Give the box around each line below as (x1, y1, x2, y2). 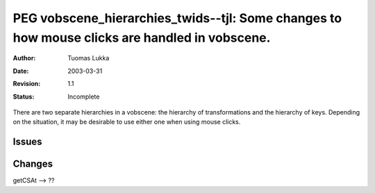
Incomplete (67, 92, 100, 101)
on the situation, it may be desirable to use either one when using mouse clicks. (12, 118, 241, 126)
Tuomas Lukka (67, 54, 110, 62)
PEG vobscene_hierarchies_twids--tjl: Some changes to (12, 10, 342, 26)
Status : (12, 92, 35, 101)
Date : (12, 67, 29, 75)
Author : (12, 54, 36, 62)
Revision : (12, 80, 41, 88)
